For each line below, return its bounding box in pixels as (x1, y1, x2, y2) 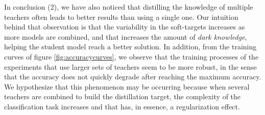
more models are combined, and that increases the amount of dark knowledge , (4, 31, 247, 42)
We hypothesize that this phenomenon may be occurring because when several (4, 81, 250, 92)
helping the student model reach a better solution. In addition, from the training (4, 41, 257, 52)
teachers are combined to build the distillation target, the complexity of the (4, 91, 241, 102)
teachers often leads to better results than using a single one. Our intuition (4, 11, 238, 22)
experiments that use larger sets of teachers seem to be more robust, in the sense (4, 61, 257, 72)
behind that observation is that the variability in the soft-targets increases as (4, 21, 245, 32)
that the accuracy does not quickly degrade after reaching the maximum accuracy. (4, 71, 261, 82)
